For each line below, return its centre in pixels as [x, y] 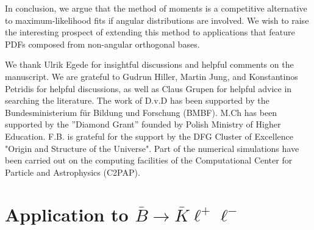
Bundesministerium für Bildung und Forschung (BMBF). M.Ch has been [141, 112]
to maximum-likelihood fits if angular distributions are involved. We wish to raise [157, 20]
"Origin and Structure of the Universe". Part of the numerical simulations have [152, 148]
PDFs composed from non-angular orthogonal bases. [102, 44]
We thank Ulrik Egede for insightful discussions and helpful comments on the [149, 64]
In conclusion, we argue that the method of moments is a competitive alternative [156, 8]
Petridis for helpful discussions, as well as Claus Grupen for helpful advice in [148, 88]
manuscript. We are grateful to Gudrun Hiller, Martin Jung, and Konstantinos [152, 76]
